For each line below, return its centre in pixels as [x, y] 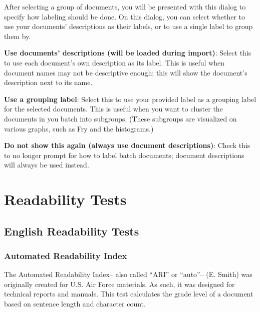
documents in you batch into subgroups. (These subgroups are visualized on [120, 118]
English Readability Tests [72, 231]
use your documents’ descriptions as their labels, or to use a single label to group [128, 26]
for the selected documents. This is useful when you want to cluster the [113, 109]
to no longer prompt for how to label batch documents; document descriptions [124, 155]
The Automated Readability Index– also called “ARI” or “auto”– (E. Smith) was [128, 274]
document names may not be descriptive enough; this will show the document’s [126, 72]
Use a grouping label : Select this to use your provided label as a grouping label [130, 99]
